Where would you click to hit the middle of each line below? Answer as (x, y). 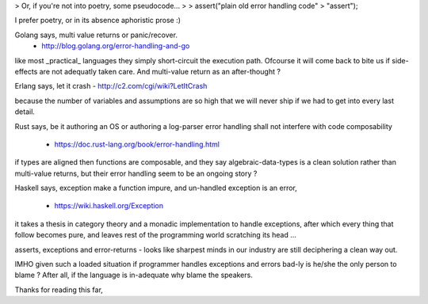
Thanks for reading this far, (59, 290)
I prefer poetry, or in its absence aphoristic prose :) (98, 21)
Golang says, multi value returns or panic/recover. (96, 35)
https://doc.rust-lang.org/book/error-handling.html (137, 144)
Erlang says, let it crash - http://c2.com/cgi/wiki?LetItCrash (111, 86)
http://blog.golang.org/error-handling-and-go (116, 46)
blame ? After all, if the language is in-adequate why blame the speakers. (134, 275)
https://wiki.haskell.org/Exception (109, 206)
